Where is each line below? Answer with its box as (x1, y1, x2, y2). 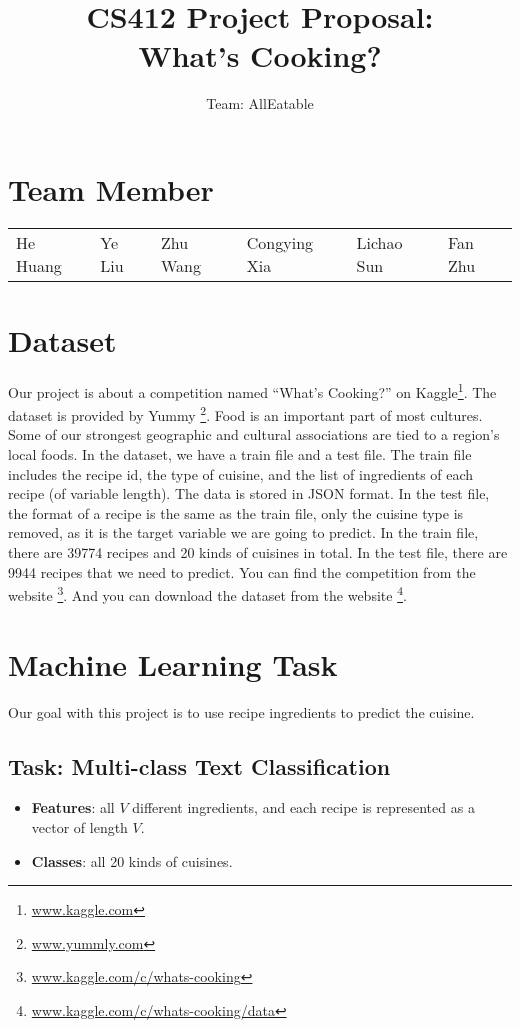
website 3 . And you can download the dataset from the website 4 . (8, 582, 407, 605)
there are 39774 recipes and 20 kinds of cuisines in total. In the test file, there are (8, 542, 508, 563)
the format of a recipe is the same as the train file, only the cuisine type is (8, 502, 464, 523)
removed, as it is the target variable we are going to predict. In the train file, (8, 522, 479, 543)
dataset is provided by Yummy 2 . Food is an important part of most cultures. (8, 402, 483, 425)
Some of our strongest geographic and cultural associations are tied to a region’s (8, 424, 500, 445)
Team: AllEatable (206, 93, 314, 114)
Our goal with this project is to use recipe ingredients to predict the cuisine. (8, 701, 475, 722)
